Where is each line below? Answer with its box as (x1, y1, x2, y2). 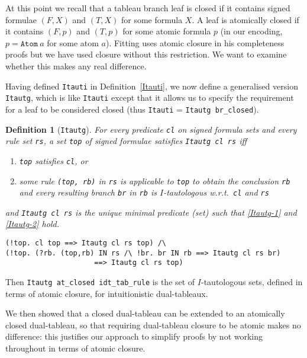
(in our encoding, (220, 25, 283, 37)
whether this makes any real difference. (5, 59, 147, 72)
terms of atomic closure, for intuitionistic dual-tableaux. (5, 287, 208, 299)
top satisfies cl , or (19, 154, 88, 167)
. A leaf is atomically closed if (192, 13, 299, 25)
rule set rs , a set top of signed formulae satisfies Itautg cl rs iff (5, 135, 247, 147)
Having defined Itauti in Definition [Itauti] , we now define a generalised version (5, 79, 298, 92)
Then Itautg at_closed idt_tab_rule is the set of (5, 276, 195, 288)
